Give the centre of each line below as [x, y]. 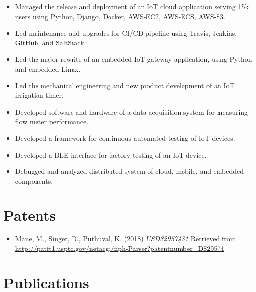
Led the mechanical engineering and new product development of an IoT [125, 85]
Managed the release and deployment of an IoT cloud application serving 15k [132, 6]
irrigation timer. [39, 95]
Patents [30, 215]
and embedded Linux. [48, 68]
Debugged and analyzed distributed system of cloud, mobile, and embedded [129, 171]
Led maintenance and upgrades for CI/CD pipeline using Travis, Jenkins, [126, 33]
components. [34, 181]
